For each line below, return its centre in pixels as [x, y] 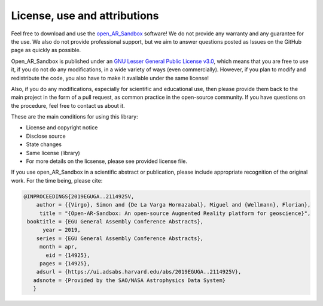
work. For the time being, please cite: [57, 180]
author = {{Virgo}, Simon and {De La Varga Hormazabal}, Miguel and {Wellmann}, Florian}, [173, 205]
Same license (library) [53, 153]
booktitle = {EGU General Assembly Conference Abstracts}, [115, 221]
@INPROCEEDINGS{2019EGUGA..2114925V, [79, 196]
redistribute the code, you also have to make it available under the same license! [110, 78]
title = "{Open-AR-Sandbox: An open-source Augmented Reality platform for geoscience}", [175, 213]
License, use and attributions [85, 16]
